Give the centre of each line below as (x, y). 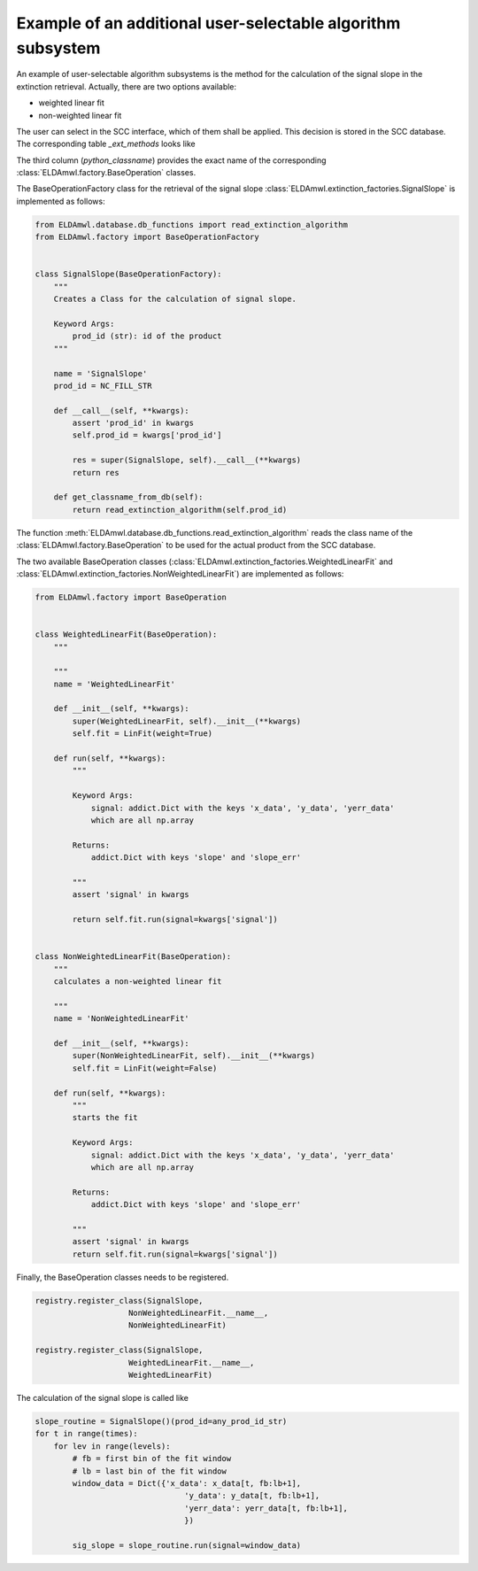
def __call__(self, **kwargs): (121, 410)
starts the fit (105, 1118)
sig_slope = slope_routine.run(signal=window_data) (187, 1545)
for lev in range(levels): (112, 1446)
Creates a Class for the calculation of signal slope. (175, 299)
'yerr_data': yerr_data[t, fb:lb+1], (266, 1508)
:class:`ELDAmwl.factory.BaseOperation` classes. (106, 173)
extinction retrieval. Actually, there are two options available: (127, 86)
